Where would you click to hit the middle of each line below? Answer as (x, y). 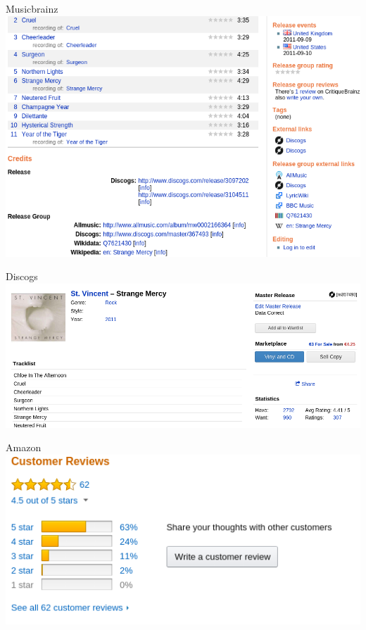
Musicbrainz (32, 8)
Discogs (22, 276)
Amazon (24, 447)
